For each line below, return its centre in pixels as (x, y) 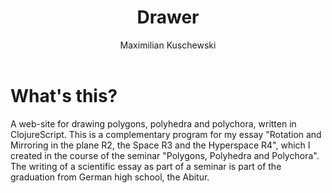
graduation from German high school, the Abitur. (110, 177)
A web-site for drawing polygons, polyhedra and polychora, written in (153, 123)
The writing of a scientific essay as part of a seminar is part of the (146, 166)
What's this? (64, 95)
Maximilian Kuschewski (168, 45)
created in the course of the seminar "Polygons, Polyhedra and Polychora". (165, 155)
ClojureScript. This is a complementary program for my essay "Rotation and (166, 134)
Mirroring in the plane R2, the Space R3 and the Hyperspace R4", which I (160, 145)
